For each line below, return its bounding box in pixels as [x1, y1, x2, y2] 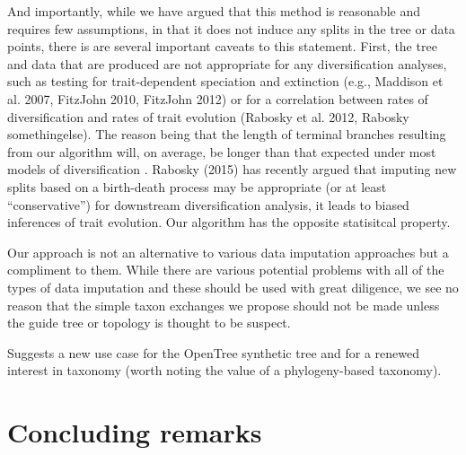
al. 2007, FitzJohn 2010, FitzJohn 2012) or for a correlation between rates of [7, 89, 428, 108]
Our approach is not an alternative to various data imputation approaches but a [7, 242, 449, 261]
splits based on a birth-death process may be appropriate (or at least [7, 177, 387, 196]
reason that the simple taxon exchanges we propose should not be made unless [7, 295, 440, 314]
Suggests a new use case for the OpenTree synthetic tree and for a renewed [7, 343, 420, 362]
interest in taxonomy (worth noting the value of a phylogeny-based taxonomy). [7, 361, 442, 380]
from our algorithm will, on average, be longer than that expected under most [7, 142, 436, 161]
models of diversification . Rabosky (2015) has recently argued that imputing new [7, 160, 457, 179]
